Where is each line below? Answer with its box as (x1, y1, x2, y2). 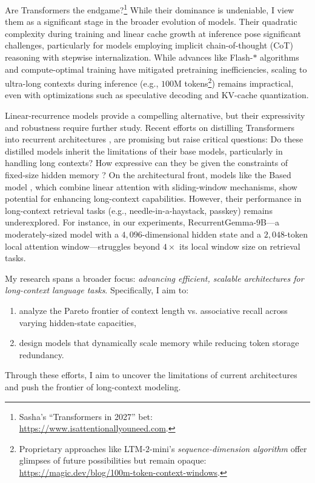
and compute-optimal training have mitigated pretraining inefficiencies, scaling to (5, 62, 307, 75)
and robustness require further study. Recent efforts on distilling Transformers (5, 121, 294, 133)
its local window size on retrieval (179, 239, 300, 252)
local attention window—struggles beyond (5, 239, 161, 252)
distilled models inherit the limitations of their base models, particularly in (5, 144, 283, 157)
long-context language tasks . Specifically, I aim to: (5, 284, 189, 296)
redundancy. (19, 348, 64, 361)
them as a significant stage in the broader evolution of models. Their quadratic (5, 15, 297, 28)
